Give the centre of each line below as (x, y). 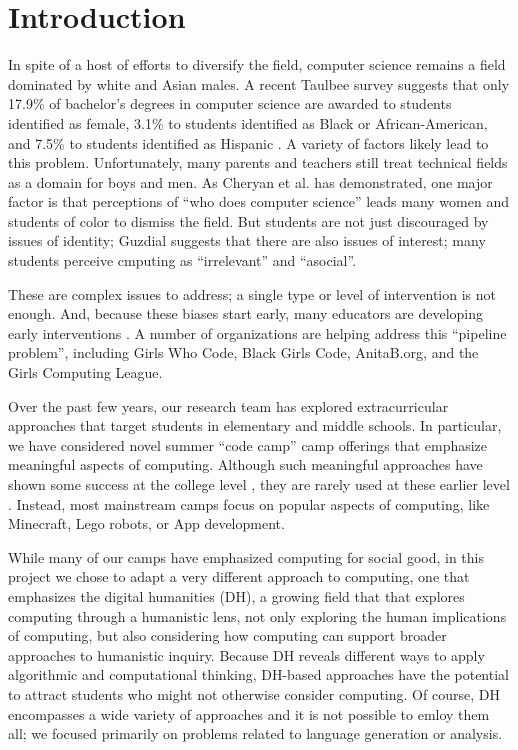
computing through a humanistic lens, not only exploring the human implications (257, 615)
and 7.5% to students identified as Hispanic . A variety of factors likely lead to (248, 142)
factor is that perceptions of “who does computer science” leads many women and (258, 201)
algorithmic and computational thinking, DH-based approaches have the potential (258, 674)
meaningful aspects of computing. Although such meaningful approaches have (245, 464)
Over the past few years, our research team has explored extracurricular (228, 405)
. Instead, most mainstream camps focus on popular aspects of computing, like (249, 503)
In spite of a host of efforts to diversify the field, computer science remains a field (257, 64)
